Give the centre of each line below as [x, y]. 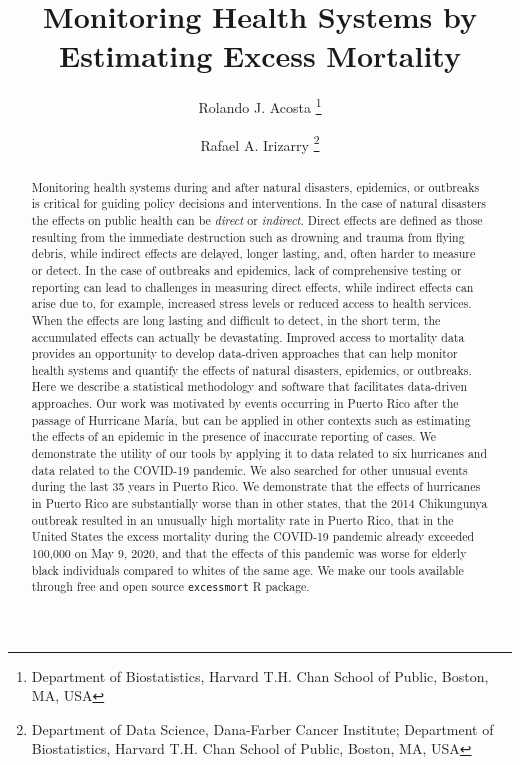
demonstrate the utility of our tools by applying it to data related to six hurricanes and [259, 453]
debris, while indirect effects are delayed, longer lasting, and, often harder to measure [253, 253]
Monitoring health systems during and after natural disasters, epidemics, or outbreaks [255, 186]
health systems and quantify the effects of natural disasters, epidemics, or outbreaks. [251, 369]
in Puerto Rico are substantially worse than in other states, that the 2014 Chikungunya [259, 503]
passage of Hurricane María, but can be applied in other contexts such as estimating [251, 419]
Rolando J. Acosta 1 [260, 105]
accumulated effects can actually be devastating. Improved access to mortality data [248, 336]
